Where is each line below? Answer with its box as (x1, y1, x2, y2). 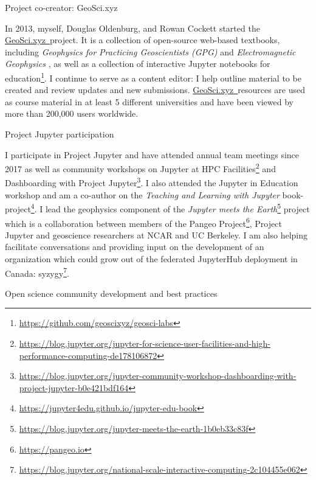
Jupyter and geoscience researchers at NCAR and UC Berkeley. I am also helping (5, 228, 308, 241)
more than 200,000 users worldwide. (5, 107, 139, 120)
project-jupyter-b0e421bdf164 (19, 381, 129, 394)
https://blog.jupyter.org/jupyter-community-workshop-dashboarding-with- (19, 369, 297, 382)
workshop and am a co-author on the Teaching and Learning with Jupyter (5, 188, 280, 201)
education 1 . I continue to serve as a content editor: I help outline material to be (5, 69, 301, 84)
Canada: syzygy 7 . (5, 265, 69, 279)
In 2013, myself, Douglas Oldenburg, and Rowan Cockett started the (5, 21, 260, 34)
